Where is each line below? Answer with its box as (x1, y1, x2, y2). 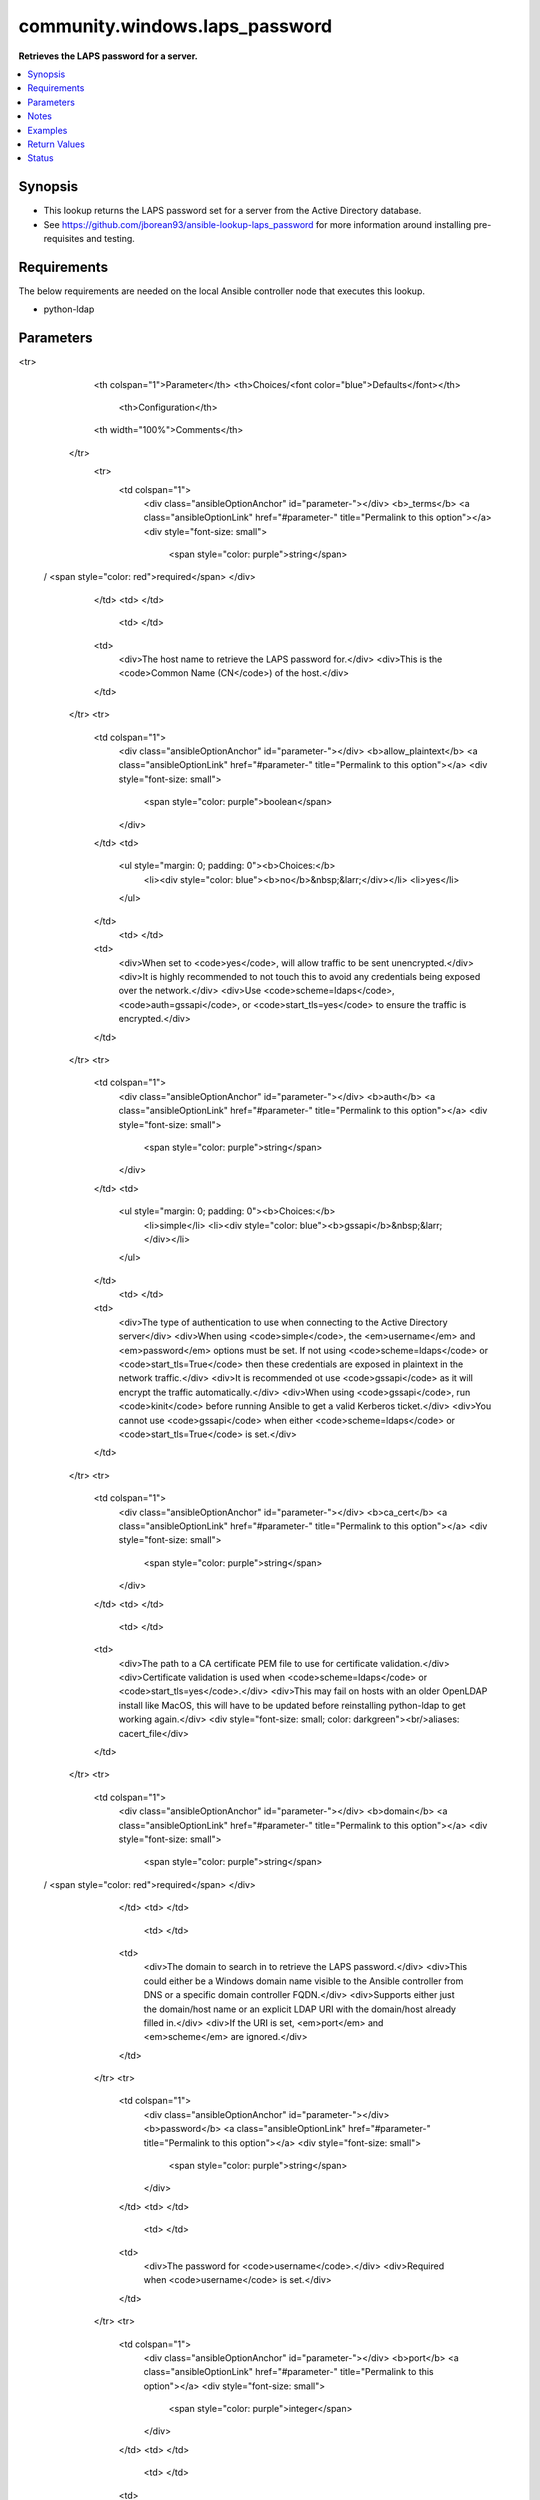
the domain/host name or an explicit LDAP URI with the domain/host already (143, 2003, 457, 2015)
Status (27, 152, 54, 164)
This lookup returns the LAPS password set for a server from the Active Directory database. (43, 205, 422, 217)
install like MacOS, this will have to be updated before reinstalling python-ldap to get (118, 1699, 466, 1711)
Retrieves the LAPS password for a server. (18, 50, 199, 62)
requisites (43, 232, 85, 244)
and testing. (86, 232, 135, 244)
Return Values (27, 138, 85, 150)
